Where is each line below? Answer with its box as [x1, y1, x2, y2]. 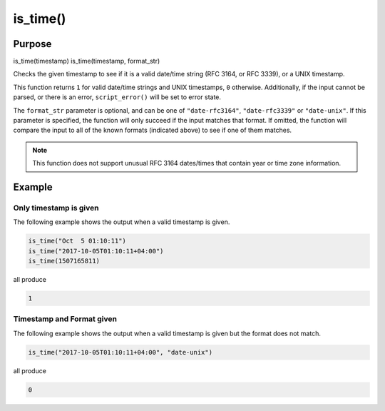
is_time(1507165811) [28, 257, 100, 265]
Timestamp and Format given [13, 314, 118, 324]
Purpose [13, 38, 52, 50]
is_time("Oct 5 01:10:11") [28, 237, 126, 245]
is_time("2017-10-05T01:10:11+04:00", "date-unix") [28, 348, 213, 356]
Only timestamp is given [13, 203, 99, 213]
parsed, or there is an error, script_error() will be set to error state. [13, 93, 221, 101]
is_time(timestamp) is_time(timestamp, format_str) [13, 57, 160, 66]
